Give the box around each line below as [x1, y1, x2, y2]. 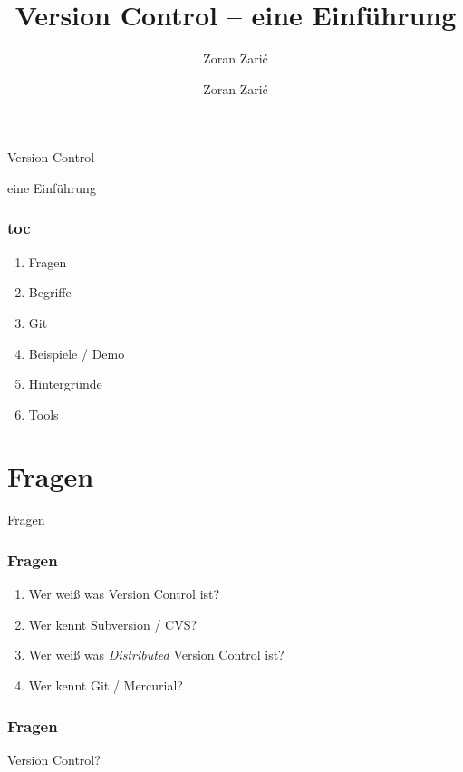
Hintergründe [28, 374, 102, 393]
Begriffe [28, 283, 72, 302]
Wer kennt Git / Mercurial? [28, 676, 183, 694]
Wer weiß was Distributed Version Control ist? [28, 645, 285, 664]
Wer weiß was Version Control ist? [28, 584, 220, 603]
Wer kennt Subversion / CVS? [28, 614, 198, 633]
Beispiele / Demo [28, 343, 125, 362]
